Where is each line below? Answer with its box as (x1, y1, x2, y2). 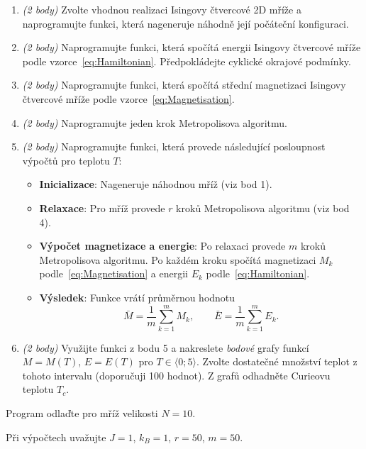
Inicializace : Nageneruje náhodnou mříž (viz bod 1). (39, 177, 272, 192)
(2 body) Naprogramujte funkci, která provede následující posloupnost (22, 139, 326, 154)
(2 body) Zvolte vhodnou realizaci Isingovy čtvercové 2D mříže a (22, 2, 301, 16)
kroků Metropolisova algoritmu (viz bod (176, 200, 350, 215)
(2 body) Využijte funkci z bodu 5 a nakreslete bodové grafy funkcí (22, 340, 309, 355)
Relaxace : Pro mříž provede (39, 200, 165, 215)
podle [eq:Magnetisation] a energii (39, 266, 188, 281)
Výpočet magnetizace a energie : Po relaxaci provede (39, 238, 286, 253)
